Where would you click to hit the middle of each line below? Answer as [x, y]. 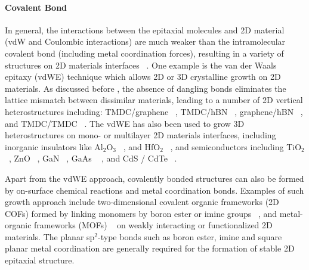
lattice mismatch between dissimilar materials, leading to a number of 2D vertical [154, 100]
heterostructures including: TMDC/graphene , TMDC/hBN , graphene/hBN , [154, 111]
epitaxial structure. [40, 260]
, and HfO [142, 146]
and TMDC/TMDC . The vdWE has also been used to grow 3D [125, 123]
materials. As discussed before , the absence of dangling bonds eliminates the [146, 88]
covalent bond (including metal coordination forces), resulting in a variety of [144, 53]
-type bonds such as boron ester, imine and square [190, 236]
